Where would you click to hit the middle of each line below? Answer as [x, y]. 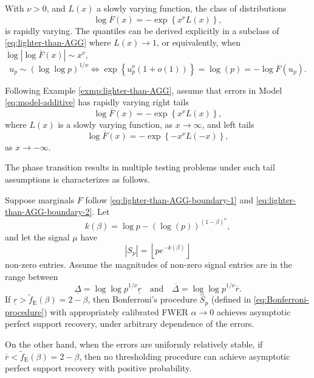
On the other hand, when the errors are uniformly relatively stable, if [134, 344]
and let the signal [37, 236]
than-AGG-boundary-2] [49, 212]
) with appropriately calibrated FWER [116, 311]
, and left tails [228, 124]
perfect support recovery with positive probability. [98, 368]
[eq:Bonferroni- [281, 299]
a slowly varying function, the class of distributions [192, 8]
